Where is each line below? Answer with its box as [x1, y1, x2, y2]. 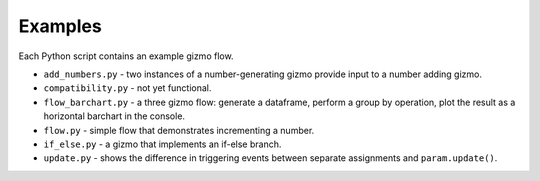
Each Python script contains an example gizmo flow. [18, 50, 234, 62]
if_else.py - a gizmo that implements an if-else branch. [43, 138, 282, 150]
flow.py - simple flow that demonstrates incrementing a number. [43, 124, 315, 136]
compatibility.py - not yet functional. [43, 82, 212, 94]
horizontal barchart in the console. [43, 110, 185, 122]
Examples [18, 15, 102, 37]
